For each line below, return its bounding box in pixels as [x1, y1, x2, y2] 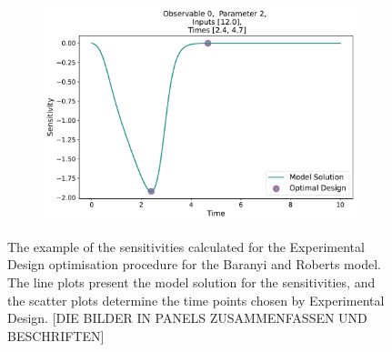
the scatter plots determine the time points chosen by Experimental [7, 290, 385, 309]
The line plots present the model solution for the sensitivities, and [7, 272, 376, 291]
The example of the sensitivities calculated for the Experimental [7, 236, 365, 256]
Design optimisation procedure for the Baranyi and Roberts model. [7, 255, 381, 274]
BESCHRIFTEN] [7, 326, 105, 345]
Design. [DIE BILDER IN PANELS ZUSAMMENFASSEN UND [7, 308, 367, 327]
